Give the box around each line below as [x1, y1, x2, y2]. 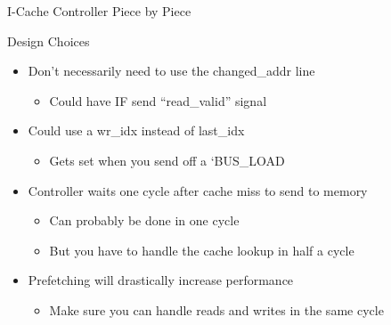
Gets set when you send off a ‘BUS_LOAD [49, 150, 285, 169]
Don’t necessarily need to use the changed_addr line [28, 61, 315, 80]
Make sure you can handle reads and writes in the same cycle [49, 300, 384, 319]
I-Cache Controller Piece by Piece [7, 2, 191, 20]
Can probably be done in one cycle [49, 211, 240, 230]
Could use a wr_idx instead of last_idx [28, 121, 245, 140]
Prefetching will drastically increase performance [28, 271, 294, 289]
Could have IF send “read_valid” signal [49, 91, 267, 110]
